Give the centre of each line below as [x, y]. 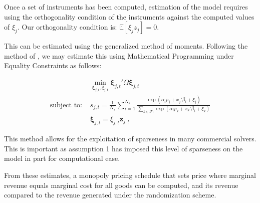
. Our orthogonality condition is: [67, 27]
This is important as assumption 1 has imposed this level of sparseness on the [123, 148]
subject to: [66, 105]
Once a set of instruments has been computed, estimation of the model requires [126, 7]
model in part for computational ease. [62, 158]
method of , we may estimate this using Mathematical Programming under [119, 55]
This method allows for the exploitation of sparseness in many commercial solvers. [130, 139]
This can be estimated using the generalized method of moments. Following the [126, 46]
